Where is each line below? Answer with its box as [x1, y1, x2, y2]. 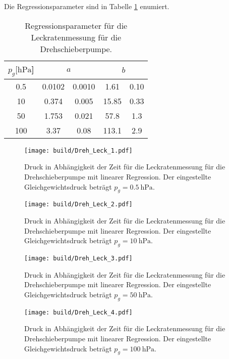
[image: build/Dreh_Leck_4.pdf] [24, 308, 133, 316]
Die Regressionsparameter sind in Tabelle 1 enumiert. [4, 1, 169, 11]
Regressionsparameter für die [25, 19, 128, 31]
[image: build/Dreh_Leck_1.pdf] [24, 147, 133, 154]
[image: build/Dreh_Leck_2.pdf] [24, 201, 133, 208]
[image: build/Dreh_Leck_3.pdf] [24, 255, 133, 262]
